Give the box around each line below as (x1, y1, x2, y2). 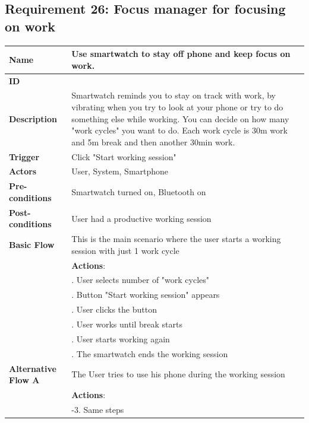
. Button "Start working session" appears (71, 288, 220, 301)
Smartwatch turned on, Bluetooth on (71, 186, 206, 198)
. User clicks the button (71, 303, 157, 316)
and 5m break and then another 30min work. (71, 135, 235, 148)
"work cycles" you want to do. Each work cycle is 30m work (71, 124, 288, 136)
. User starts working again (71, 332, 170, 345)
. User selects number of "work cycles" (71, 273, 210, 286)
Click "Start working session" (71, 150, 176, 163)
